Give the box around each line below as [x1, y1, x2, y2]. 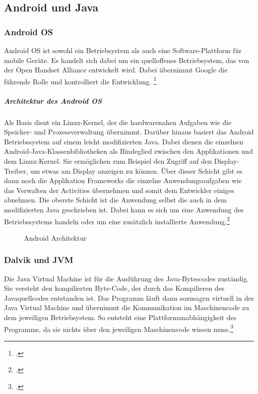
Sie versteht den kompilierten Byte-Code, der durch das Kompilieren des [4, 283, 224, 293]
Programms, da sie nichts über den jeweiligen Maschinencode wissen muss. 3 [4, 322, 234, 334]
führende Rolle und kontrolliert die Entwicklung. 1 [4, 74, 157, 86]
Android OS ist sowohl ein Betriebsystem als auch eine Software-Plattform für [4, 45, 242, 55]
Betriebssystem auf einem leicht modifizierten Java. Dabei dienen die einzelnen [4, 136, 244, 146]
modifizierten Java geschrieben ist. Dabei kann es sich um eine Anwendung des [4, 204, 244, 214]
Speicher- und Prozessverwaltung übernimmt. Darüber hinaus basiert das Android [4, 127, 254, 137]
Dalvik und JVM [4, 254, 73, 266]
